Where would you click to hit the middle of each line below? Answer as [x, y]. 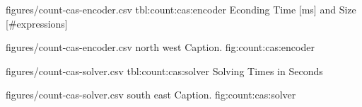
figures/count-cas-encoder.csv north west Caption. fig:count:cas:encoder [160, 47]
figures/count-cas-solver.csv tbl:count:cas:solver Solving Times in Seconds [164, 71]
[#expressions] [37, 23]
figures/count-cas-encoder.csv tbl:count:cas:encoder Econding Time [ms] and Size [181, 9]
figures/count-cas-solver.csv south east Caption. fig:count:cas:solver [151, 95]
